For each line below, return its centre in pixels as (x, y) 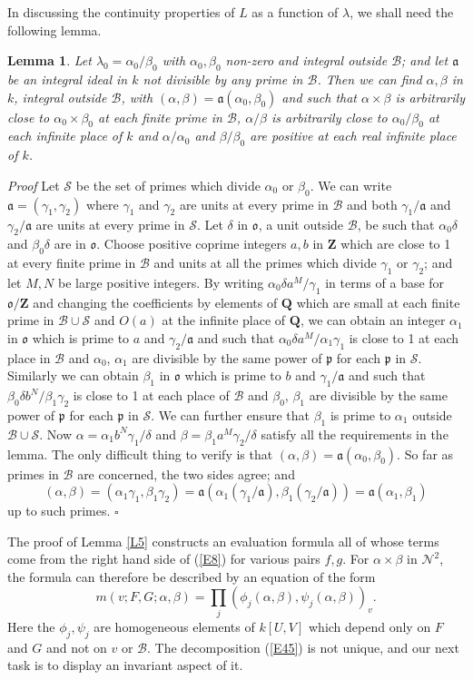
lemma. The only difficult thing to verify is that (140, 453)
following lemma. (54, 30)
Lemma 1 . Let (49, 60)
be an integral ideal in (68, 79)
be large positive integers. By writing (161, 282)
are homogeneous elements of (174, 626)
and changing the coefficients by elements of (155, 302)
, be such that (396, 224)
